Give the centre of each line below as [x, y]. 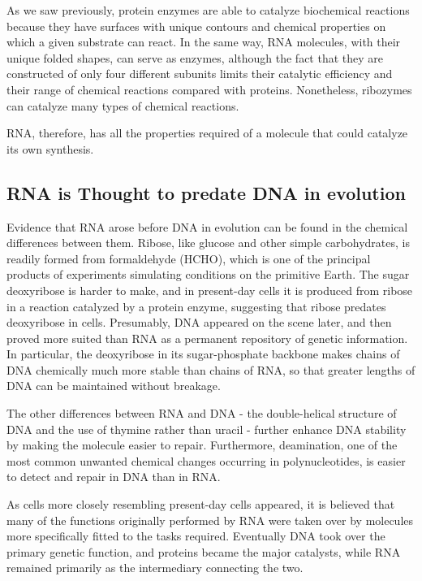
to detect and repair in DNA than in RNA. [114, 477]
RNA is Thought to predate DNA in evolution [206, 192]
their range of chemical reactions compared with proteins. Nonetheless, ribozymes [209, 89]
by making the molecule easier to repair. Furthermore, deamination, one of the [202, 445]
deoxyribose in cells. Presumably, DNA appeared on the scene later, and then [199, 322]
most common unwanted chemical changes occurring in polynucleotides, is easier [206, 460]
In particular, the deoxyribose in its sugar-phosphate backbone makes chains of [203, 354]
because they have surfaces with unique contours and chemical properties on [196, 26]
